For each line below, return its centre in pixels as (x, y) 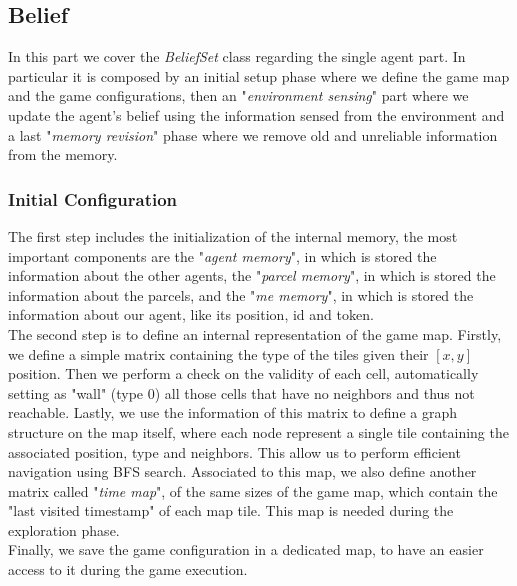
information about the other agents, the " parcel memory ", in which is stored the (252, 275)
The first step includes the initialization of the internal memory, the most (233, 235)
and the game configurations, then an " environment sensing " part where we (238, 95)
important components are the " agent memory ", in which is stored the (222, 255)
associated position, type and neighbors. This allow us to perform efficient (234, 451)
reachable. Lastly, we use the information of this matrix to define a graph (232, 412)
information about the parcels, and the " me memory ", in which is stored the (241, 294)
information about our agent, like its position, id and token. (191, 314)
